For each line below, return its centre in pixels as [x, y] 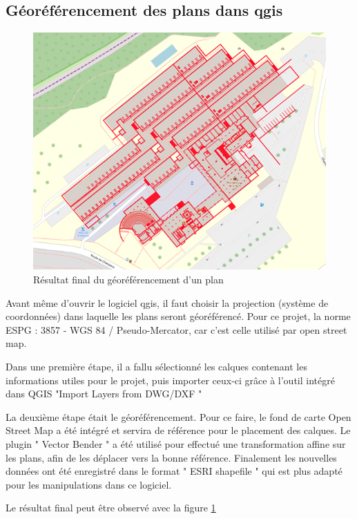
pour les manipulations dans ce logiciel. [89, 484]
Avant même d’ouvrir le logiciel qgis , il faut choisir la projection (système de [167, 302]
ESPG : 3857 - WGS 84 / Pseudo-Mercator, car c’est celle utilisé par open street [176, 329]
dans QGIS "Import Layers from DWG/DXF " [104, 394]
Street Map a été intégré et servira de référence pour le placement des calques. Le [178, 430]
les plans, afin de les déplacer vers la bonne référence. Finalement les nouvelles [171, 457]
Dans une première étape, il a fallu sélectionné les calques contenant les [156, 366]
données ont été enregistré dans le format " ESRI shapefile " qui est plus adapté [174, 471]
